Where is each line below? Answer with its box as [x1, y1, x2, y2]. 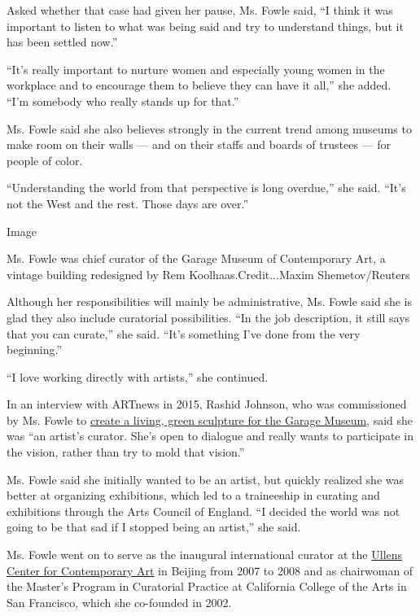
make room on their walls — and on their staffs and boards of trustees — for [7, 136, 392, 153]
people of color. [7, 151, 83, 168]
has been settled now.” [7, 33, 118, 50]
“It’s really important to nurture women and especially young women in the [7, 60, 385, 77]
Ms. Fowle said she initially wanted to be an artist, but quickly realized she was [7, 470, 404, 487]
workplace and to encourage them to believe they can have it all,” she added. [7, 76, 392, 94]
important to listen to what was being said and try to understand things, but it [7, 17, 404, 34]
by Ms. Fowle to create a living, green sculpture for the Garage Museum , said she [7, 411, 413, 428]
